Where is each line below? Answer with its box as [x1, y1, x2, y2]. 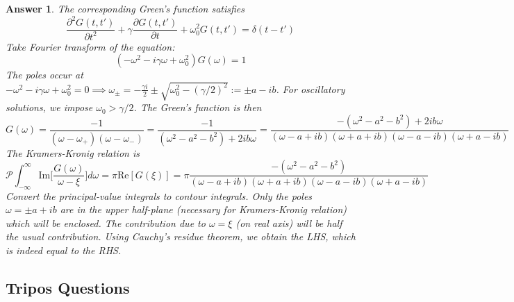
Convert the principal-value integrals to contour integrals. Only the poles [6, 188, 313, 203]
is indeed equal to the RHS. [6, 242, 122, 257]
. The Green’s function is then [133, 100, 262, 115]
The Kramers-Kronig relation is [6, 145, 140, 160]
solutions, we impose [6, 100, 93, 115]
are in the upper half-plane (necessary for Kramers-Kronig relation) [60, 202, 347, 217]
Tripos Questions [6, 276, 130, 298]
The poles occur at [6, 67, 83, 82]
